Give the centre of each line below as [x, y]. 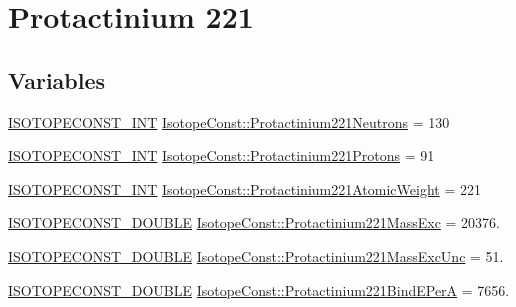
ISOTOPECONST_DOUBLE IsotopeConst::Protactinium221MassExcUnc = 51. [256, 255]
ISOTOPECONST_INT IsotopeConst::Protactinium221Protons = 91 [221, 155]
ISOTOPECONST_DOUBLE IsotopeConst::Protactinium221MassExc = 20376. [254, 222]
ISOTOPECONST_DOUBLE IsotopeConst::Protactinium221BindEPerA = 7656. [259, 289]
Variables [57, 79]
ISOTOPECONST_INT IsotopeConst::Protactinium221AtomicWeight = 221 [244, 188]
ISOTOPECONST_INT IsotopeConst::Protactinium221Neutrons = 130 [229, 121]
